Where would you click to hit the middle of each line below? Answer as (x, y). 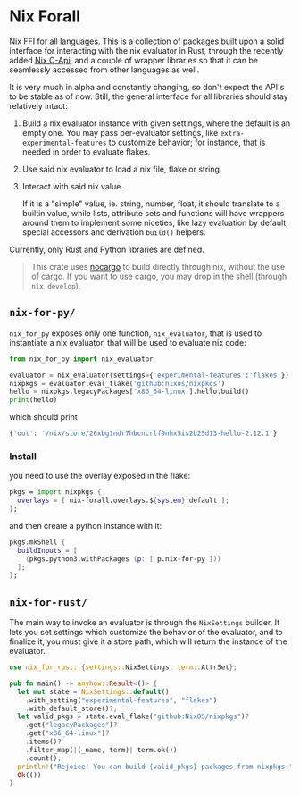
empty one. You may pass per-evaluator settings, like (120, 132)
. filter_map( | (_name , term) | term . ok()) (101, 750)
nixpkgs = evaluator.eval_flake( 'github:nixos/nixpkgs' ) (117, 383)
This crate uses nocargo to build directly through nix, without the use (158, 266)
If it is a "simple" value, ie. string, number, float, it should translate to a (151, 204)
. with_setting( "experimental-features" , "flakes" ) (121, 700)
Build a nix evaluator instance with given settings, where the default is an (156, 123)
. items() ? (44, 742)
